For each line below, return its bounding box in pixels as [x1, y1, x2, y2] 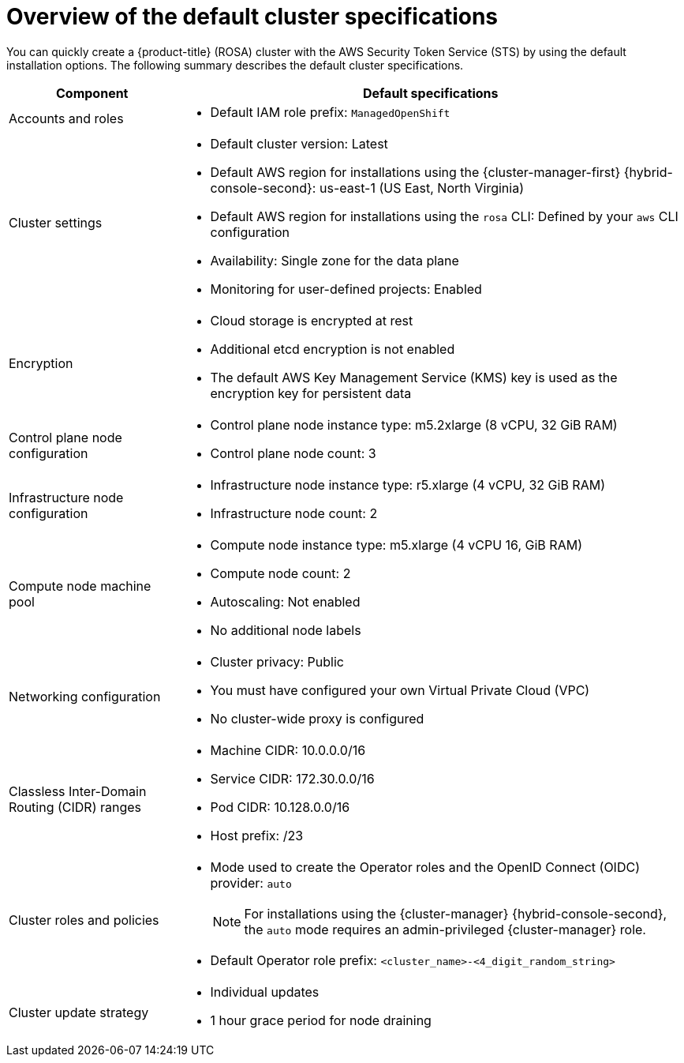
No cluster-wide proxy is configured [210, 710, 424, 727]
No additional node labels [210, 622, 361, 638]
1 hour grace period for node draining [210, 1012, 432, 1028]
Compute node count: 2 [210, 565, 351, 581]
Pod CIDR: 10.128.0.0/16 [210, 798, 350, 815]
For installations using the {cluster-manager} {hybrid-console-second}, [244, 905, 667, 922]
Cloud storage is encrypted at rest [210, 312, 413, 329]
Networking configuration [9, 688, 161, 704]
